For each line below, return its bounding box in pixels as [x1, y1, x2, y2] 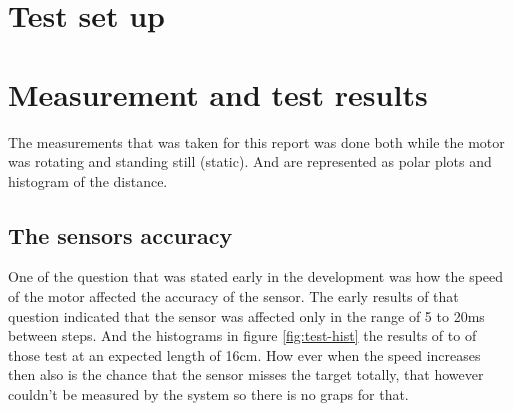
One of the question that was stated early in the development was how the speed [8, 266, 504, 287]
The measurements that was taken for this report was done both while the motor [8, 131, 505, 152]
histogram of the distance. [8, 170, 168, 191]
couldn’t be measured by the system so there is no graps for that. [8, 384, 409, 405]
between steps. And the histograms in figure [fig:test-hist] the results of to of [8, 325, 477, 346]
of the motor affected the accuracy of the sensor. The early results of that [8, 286, 459, 307]
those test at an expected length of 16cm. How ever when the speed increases [8, 344, 481, 365]
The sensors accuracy [8, 219, 233, 250]
